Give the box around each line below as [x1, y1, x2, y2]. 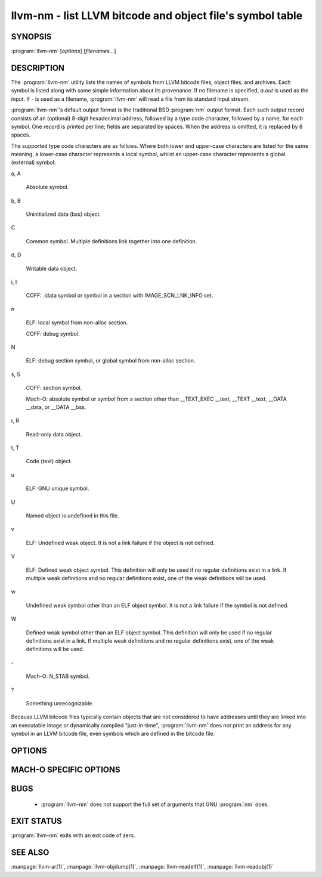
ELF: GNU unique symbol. [26, 485, 89, 492]
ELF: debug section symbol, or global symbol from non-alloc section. [26, 357, 196, 364]
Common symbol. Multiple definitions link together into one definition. [26, 237, 197, 244]
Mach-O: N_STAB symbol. [26, 673, 90, 680]
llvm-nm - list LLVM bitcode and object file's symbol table [11, 9, 303, 22]
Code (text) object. [26, 458, 73, 465]
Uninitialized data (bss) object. [26, 210, 101, 218]
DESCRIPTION [11, 63, 65, 73]
